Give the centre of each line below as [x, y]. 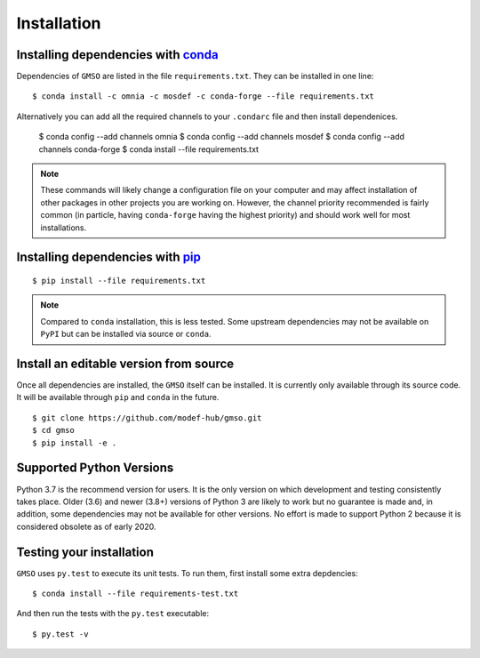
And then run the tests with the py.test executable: [113, 614]
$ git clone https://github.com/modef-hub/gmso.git [147, 417]
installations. [64, 228]
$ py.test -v [60, 634]
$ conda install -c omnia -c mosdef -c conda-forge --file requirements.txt [204, 96]
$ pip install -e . [75, 443]
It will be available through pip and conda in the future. [118, 397]
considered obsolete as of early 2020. [86, 526]
